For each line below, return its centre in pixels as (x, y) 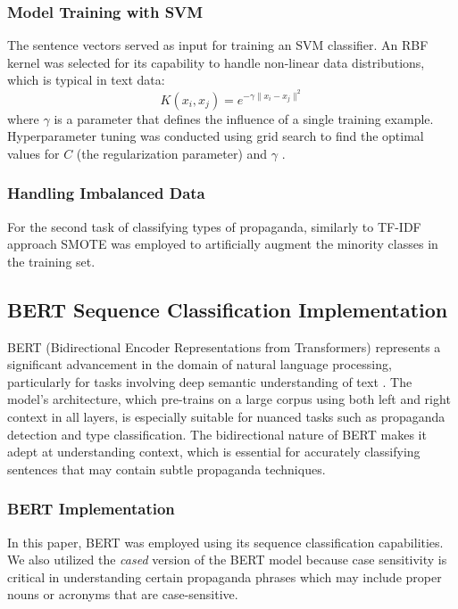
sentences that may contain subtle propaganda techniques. (167, 469)
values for (33, 153)
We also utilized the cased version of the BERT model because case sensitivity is (227, 560)
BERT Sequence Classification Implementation (228, 309)
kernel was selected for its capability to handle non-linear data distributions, (216, 62)
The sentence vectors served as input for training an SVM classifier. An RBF (218, 45)
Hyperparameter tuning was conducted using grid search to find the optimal (216, 136)
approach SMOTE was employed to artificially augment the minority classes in (223, 244)
